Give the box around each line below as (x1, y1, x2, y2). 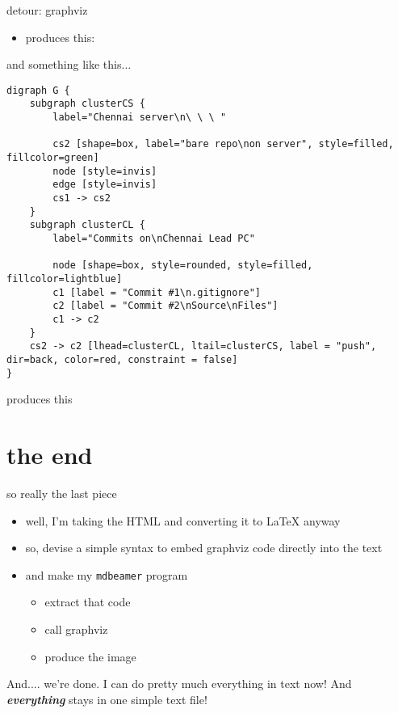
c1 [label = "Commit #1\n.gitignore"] (52, 286, 261, 298)
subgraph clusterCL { (29, 219, 145, 231)
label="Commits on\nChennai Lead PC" (52, 233, 255, 244)
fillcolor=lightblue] (6, 272, 123, 285)
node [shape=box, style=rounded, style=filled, (52, 259, 313, 272)
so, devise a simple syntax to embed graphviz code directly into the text (25, 539, 383, 556)
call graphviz (44, 620, 108, 637)
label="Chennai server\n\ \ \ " (52, 112, 227, 124)
